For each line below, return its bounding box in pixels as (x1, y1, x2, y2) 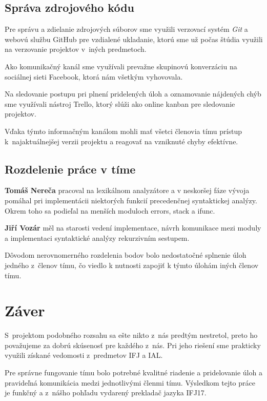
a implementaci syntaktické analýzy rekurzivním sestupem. (5, 232, 190, 243)
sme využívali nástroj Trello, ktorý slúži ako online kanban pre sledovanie (5, 98, 235, 109)
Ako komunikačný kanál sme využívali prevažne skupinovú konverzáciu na (5, 61, 237, 71)
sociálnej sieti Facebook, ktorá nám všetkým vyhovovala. (5, 71, 183, 82)
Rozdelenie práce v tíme (5, 161, 136, 177)
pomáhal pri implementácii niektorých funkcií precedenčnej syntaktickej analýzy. (5, 195, 257, 205)
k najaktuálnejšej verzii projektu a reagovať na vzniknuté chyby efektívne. (5, 136, 238, 146)
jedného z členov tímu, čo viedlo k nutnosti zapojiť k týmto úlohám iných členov (5, 259, 259, 270)
